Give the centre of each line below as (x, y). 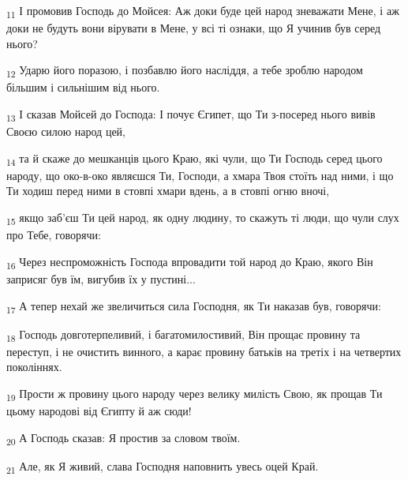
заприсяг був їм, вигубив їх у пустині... (101, 278)
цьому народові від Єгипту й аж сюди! (99, 411)
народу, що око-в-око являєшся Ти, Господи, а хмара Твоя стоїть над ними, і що (200, 175)
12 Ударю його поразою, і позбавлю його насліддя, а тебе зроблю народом (185, 71)
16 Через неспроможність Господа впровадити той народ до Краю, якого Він (190, 262)
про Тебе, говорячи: (54, 235)
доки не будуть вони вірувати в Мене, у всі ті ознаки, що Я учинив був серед (194, 28)
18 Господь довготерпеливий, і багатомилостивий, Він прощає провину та (183, 335)
